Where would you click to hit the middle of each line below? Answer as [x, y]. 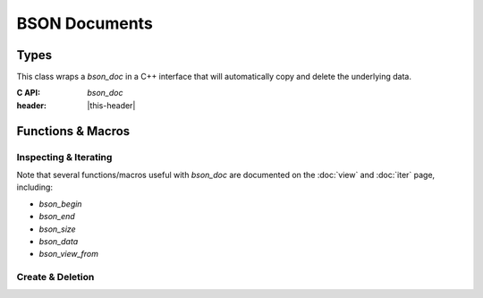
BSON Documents [85, 23]
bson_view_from [68, 254]
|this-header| [111, 105]
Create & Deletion [55, 277]
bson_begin [60, 204]
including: [35, 187]
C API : [28, 93]
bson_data [59, 241]
